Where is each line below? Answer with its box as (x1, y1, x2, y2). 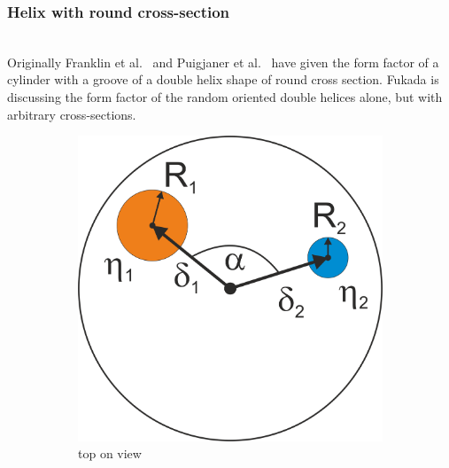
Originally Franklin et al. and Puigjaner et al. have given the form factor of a (7, 52, 439, 71)
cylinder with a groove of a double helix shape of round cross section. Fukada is (7, 70, 439, 89)
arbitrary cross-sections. (7, 105, 136, 123)
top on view (78, 444, 142, 463)
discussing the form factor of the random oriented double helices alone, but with (7, 88, 443, 105)
